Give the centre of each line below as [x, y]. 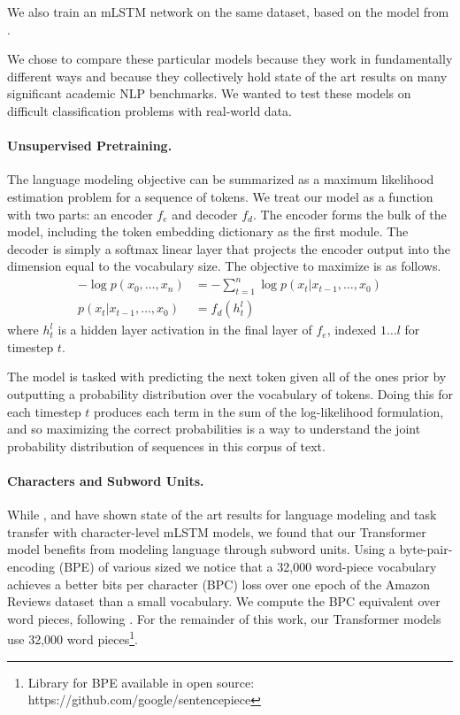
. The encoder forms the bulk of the [349, 214]
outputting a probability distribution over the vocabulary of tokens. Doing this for [230, 394]
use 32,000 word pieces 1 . [73, 638]
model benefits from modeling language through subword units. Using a [201, 549]
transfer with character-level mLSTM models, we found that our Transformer [217, 531]
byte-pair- [426, 549]
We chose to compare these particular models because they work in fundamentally [230, 59]
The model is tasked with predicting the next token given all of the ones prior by [227, 377]
